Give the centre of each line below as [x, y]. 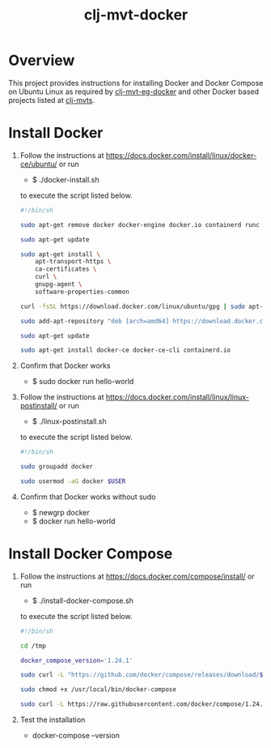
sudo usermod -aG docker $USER [73, 481]
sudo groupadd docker [56, 467]
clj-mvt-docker [136, 15]
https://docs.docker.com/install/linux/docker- [181, 155]
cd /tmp [33, 646]
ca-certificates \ [66, 269]
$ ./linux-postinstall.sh [69, 421]
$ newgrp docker [61, 512]
